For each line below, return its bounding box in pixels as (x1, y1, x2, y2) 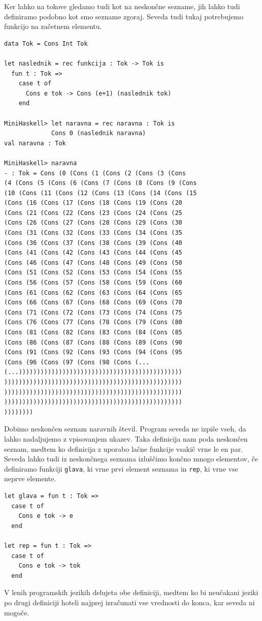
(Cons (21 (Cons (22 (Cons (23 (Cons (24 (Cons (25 (4, 209, 182, 216)
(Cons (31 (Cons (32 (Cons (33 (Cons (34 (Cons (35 (4, 229, 182, 237)
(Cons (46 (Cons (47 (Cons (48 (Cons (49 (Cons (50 (4, 259, 182, 266)
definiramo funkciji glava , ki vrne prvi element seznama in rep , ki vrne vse (4, 463, 238, 474)
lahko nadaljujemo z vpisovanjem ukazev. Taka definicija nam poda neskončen (4, 433, 248, 444)
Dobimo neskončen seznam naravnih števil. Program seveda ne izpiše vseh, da (4, 423, 246, 434)
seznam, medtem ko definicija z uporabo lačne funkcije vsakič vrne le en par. (4, 443, 243, 454)
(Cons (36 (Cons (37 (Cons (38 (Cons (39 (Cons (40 (4, 239, 182, 246)
